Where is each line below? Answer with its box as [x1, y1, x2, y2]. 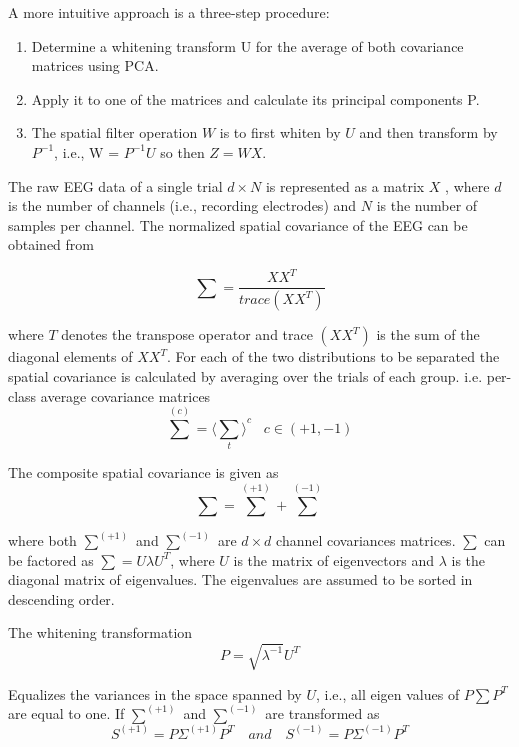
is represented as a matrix [265, 175, 425, 196]
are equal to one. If [8, 703, 125, 724]
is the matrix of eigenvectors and [233, 549, 434, 570]
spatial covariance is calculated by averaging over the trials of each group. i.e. [8, 365, 483, 386]
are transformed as [265, 703, 380, 724]
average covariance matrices [40, 385, 211, 406]
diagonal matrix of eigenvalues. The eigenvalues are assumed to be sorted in [8, 569, 473, 590]
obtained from [8, 234, 95, 255]
